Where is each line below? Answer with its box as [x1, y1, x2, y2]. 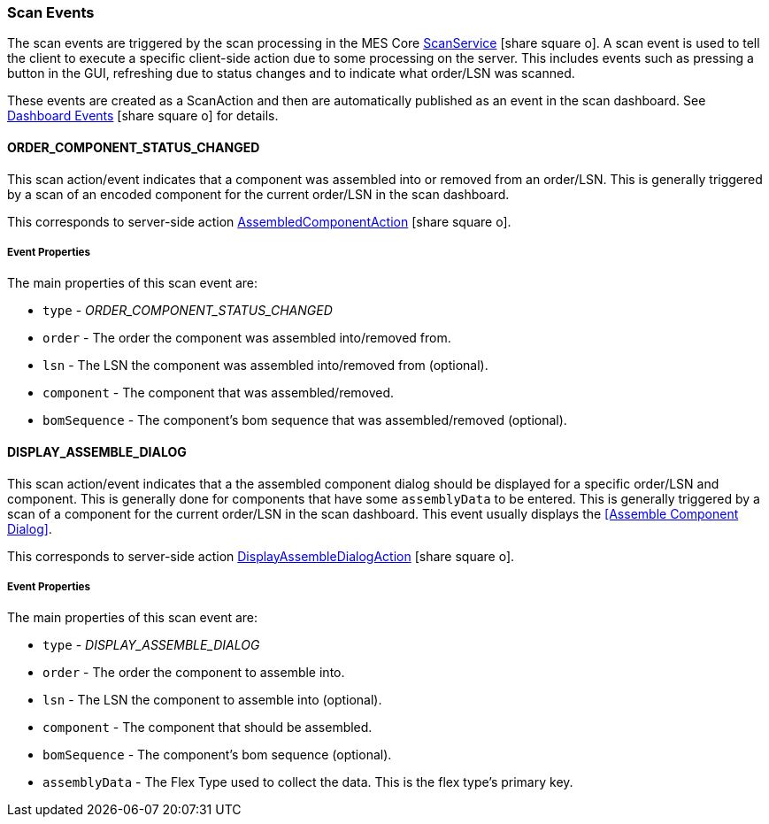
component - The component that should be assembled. [42, 720, 373, 735]
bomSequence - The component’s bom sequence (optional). [42, 747, 392, 763]
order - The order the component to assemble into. [42, 665, 345, 681]
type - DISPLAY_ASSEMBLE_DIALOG [42, 637, 260, 653]
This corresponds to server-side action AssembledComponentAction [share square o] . [7, 213, 511, 229]
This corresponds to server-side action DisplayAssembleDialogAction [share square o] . [7, 548, 515, 564]
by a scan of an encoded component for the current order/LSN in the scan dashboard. [7, 186, 510, 202]
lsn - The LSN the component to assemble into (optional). [42, 692, 382, 708]
